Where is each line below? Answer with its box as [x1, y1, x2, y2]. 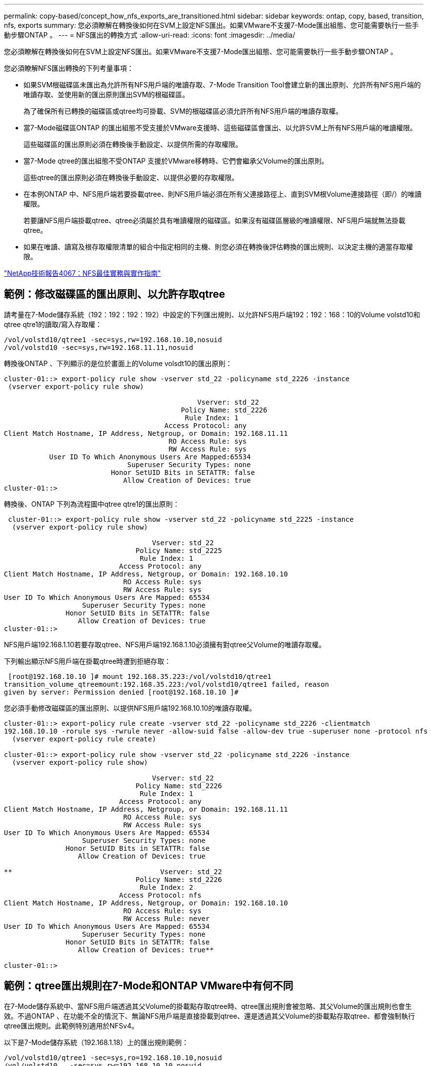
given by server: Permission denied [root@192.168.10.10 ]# [4, 688, 239, 696]
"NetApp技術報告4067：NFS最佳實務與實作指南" [4, 269, 161, 277]
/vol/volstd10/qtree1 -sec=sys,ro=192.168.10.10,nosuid [4, 1053, 222, 1062]
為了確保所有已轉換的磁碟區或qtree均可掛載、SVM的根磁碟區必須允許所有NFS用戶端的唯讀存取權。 [23, 107, 343, 115]
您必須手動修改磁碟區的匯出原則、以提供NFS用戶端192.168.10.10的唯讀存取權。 [4, 703, 256, 712]
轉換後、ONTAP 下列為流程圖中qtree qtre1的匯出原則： [4, 499, 180, 508]
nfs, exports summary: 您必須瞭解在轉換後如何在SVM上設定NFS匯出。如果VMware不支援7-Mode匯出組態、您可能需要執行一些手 [4, 21, 419, 29]
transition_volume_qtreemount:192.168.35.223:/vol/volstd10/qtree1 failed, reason [4, 680, 329, 688]
